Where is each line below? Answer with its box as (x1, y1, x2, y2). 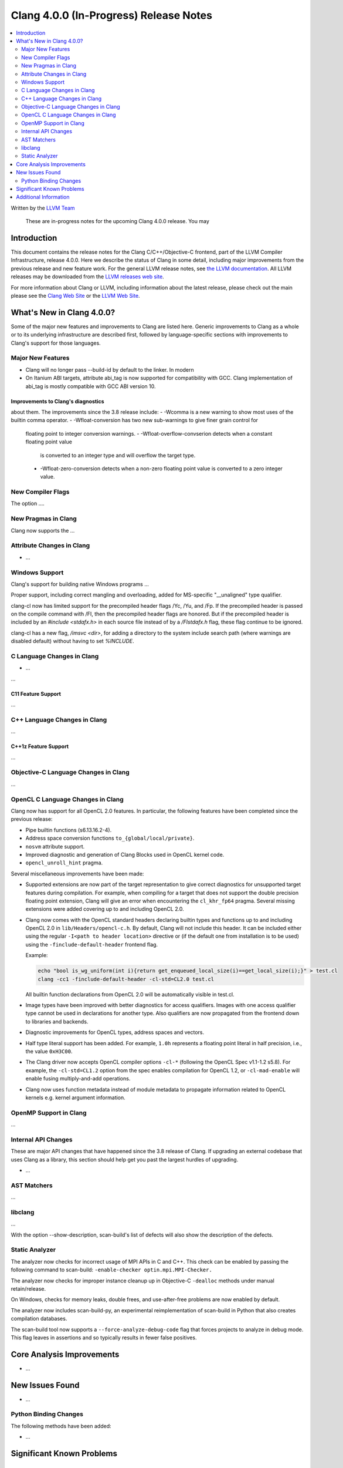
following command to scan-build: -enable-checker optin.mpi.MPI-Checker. (11, 1266, 212, 1274)
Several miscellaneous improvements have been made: (11, 870, 144, 877)
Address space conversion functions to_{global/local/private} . (25, 834, 195, 842)
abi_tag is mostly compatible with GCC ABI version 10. (25, 382, 156, 390)
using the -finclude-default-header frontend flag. (25, 941, 158, 948)
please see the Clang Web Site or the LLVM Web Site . (11, 292, 140, 299)
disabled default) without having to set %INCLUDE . (11, 638, 134, 645)
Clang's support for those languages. (11, 339, 101, 346)
